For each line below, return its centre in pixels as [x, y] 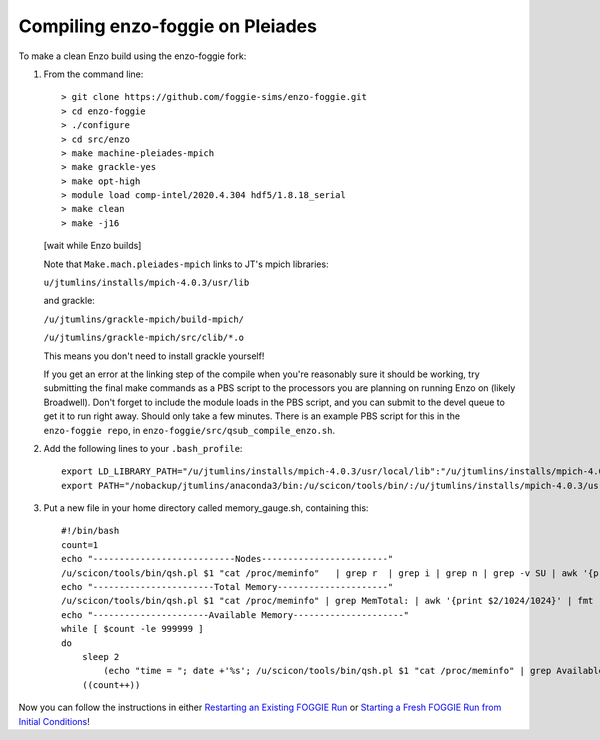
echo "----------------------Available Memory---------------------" [235, 614]
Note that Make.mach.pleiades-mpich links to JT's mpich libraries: [186, 264]
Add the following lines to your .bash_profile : [143, 448]
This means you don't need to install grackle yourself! [154, 356]
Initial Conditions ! [54, 721]
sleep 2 [100, 656]
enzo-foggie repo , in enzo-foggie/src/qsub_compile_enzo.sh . [189, 430]
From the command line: [93, 74]
